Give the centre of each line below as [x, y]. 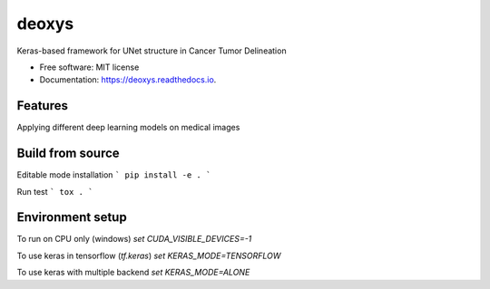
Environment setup [72, 217]
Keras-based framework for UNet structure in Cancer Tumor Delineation [152, 51]
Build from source [68, 154]
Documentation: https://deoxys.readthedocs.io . [128, 80]
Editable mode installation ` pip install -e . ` [114, 175]
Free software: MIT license [89, 67]
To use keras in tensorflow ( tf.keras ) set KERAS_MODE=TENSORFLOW [149, 255]
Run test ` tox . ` [55, 191]
